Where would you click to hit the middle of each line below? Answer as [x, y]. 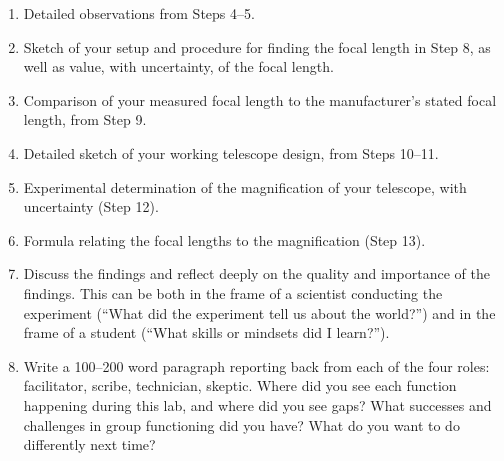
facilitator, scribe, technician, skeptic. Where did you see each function [240, 385]
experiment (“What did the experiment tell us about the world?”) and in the [259, 312]
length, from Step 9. [85, 119]
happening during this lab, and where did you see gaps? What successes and [257, 404]
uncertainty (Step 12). [91, 206]
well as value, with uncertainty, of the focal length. [178, 66]
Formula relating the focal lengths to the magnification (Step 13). [224, 239]
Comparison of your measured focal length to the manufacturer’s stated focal [260, 99]
